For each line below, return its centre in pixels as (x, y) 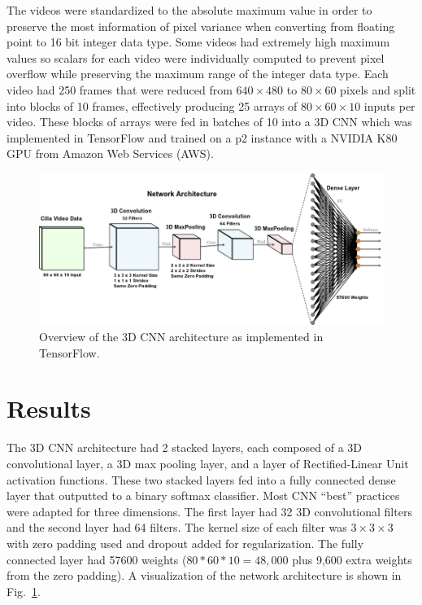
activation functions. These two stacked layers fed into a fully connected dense (201, 479)
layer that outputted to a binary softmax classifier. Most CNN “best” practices (203, 495)
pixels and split (378, 89)
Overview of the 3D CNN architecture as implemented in (181, 337)
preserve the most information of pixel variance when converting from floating (201, 26)
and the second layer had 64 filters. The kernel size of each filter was (177, 527)
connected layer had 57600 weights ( (97, 559)
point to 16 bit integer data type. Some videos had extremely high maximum (198, 42)
